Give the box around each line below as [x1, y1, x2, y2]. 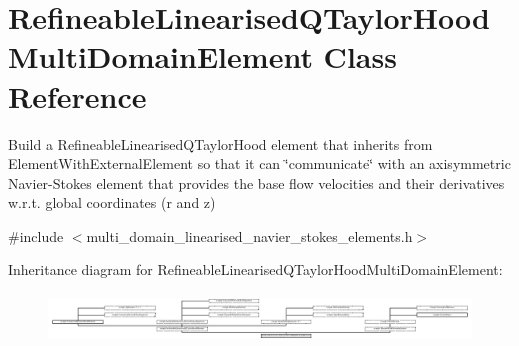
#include [8, 225, 64, 246]
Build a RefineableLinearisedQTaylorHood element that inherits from [8, 133, 433, 154]
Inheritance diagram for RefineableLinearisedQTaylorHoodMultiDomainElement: [8, 259, 503, 280]
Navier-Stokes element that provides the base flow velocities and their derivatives [8, 172, 505, 193]
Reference [8, 75, 147, 116]
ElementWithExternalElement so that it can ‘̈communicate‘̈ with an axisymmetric [8, 153, 511, 174]
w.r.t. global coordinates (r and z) [8, 192, 216, 213]
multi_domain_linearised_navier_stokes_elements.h [86, 225, 413, 246]
